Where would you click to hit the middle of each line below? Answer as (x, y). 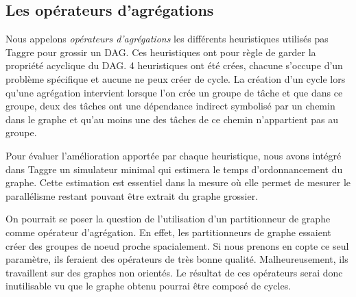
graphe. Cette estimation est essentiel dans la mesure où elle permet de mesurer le (178, 182)
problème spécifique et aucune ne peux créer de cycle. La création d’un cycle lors (176, 78)
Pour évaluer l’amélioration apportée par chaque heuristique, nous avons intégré (174, 155)
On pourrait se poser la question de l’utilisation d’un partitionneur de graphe (168, 219)
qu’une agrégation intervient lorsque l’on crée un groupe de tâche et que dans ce (174, 92)
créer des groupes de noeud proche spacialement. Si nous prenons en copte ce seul (177, 245)
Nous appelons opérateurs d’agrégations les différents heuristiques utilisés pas (167, 39)
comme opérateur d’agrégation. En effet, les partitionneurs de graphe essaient (168, 232)
